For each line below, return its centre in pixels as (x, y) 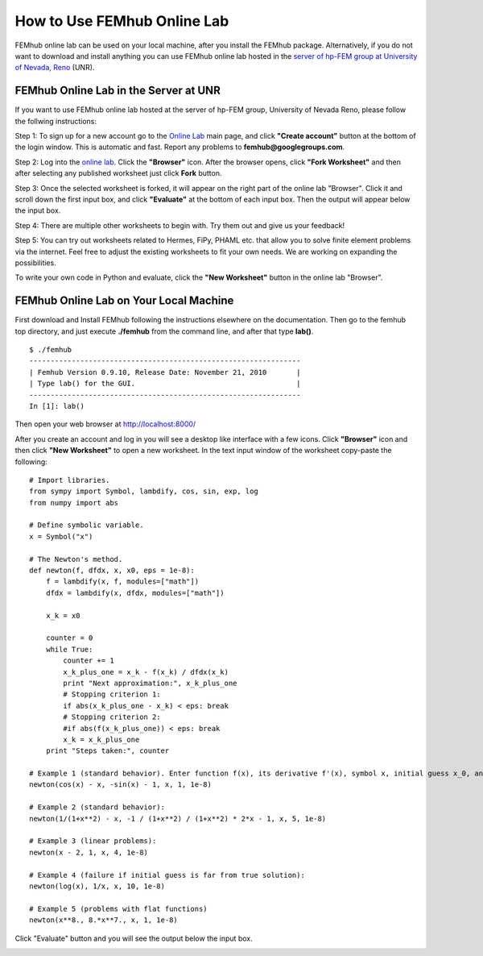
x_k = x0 (63, 615)
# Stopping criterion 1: (112, 694)
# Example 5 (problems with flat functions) (119, 908)
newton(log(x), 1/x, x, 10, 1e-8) (97, 886)
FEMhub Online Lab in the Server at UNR (118, 91)
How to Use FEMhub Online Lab (122, 21)
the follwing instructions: (56, 121)
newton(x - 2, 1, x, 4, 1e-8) (89, 852)
